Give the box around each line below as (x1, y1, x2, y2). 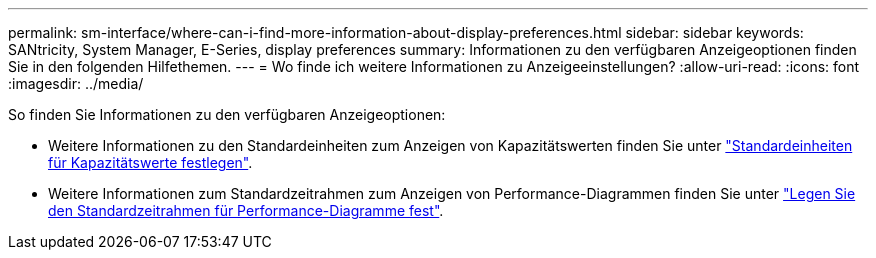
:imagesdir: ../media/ (8, 75, 144, 92)
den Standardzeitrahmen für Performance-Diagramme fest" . (48, 202, 444, 219)
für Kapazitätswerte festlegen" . (48, 154, 253, 171)
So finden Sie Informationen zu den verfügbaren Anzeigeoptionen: (8, 106, 446, 123)
